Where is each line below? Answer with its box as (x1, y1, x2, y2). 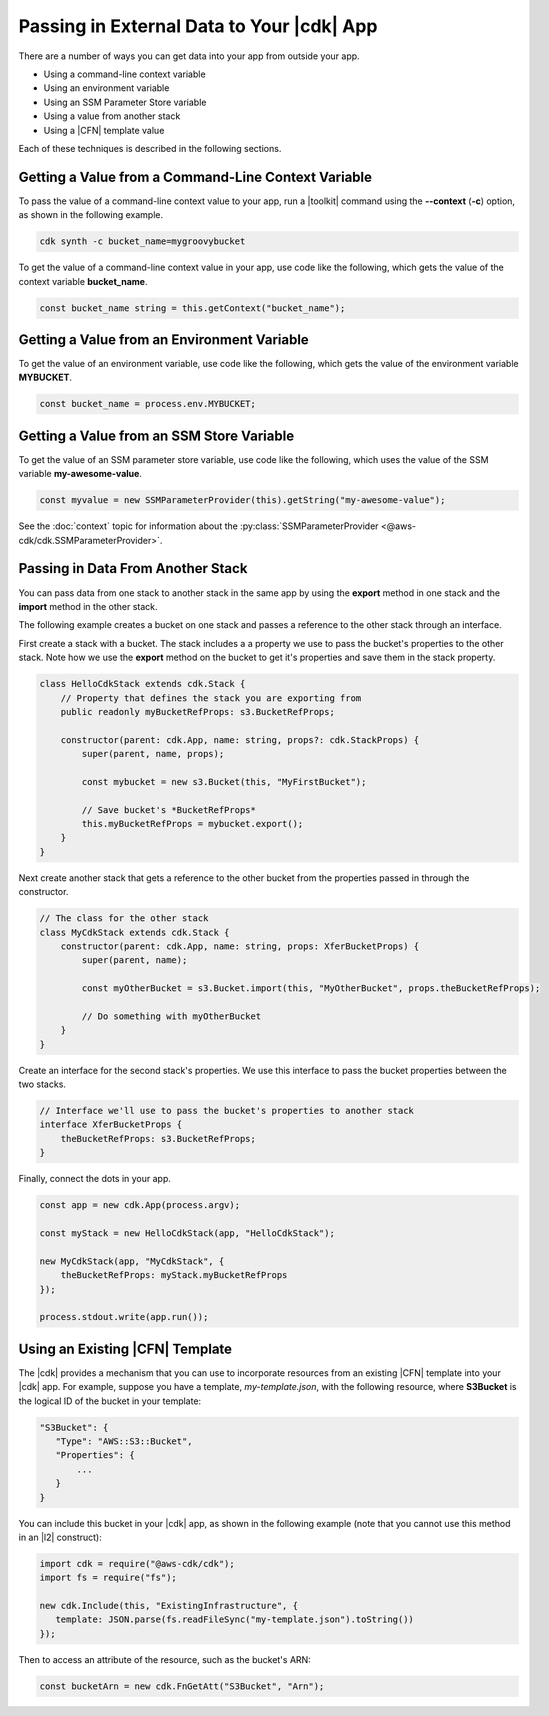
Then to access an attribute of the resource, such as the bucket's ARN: (18, 1653, 312, 1665)
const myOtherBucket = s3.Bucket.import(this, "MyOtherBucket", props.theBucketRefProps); (81, 983, 541, 994)
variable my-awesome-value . (18, 468, 142, 480)
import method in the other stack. (18, 600, 159, 612)
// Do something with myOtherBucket (81, 1010, 262, 1022)
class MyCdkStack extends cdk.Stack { (39, 926, 230, 938)
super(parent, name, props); (81, 748, 225, 760)
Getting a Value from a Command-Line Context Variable (18, 168, 373, 185)
